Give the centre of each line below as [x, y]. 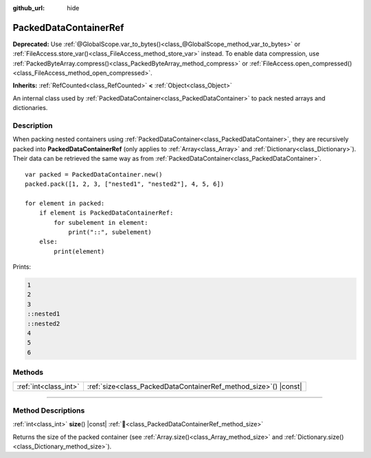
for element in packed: [65, 203]
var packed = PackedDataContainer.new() [94, 174]
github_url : [29, 8]
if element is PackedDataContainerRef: [106, 213]
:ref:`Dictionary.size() [314, 437]
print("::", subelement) [110, 232]
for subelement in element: [101, 222]
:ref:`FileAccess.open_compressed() [301, 63]
